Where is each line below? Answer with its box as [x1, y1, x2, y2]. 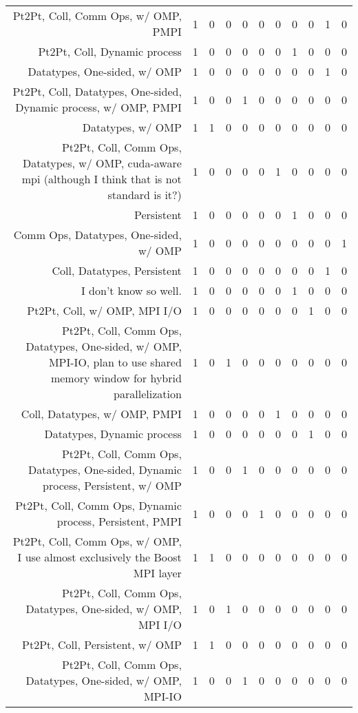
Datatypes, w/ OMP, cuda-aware [23, 155, 182, 171]
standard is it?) [107, 187, 182, 203]
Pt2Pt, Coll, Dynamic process [38, 43, 182, 59]
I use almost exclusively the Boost [17, 549, 182, 565]
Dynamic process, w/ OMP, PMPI [15, 99, 182, 115]
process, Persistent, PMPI [56, 513, 182, 529]
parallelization [114, 386, 182, 402]
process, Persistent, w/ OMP [43, 477, 182, 493]
